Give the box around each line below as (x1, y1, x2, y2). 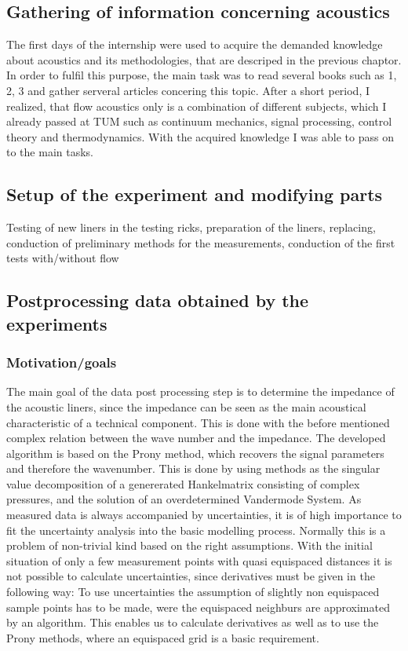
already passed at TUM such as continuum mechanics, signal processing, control (6, 113, 392, 130)
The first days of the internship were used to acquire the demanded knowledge (6, 36, 383, 53)
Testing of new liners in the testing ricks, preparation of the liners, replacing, (6, 219, 376, 236)
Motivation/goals (6, 353, 117, 372)
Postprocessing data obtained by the (6, 288, 309, 313)
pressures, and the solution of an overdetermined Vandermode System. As (6, 491, 362, 507)
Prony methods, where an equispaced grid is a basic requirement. (6, 629, 319, 646)
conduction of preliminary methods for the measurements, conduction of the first (6, 234, 395, 251)
